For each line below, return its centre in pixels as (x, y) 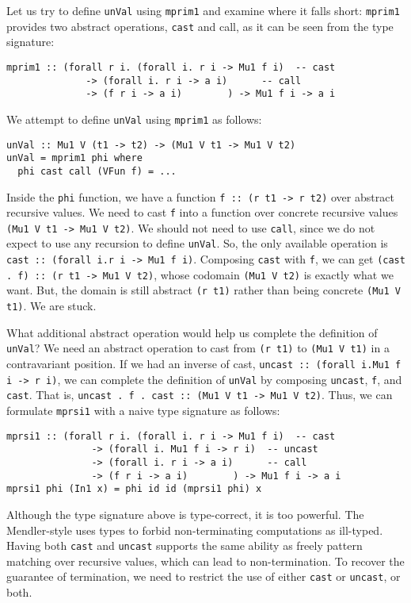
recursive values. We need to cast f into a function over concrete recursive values (202, 212)
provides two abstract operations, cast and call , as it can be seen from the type (200, 26)
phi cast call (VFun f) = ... (97, 171)
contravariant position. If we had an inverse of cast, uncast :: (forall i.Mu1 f (204, 363)
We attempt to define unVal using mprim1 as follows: (134, 119)
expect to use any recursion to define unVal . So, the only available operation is (197, 243)
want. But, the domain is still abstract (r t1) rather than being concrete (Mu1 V (204, 290)
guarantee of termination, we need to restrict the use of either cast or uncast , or (204, 576)
